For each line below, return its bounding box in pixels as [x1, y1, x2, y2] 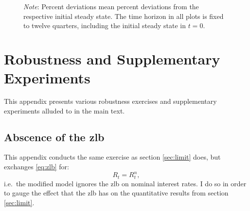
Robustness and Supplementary [4, 49, 220, 68]
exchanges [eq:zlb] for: [4, 162, 69, 172]
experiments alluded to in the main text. [4, 105, 125, 115]
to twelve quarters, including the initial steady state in [23, 20, 186, 31]
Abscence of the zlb [4, 129, 105, 144]
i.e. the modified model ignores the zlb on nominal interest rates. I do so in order [4, 178, 247, 188]
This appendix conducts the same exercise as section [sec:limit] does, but [4, 152, 221, 162]
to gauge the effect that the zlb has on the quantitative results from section [4, 188, 229, 198]
